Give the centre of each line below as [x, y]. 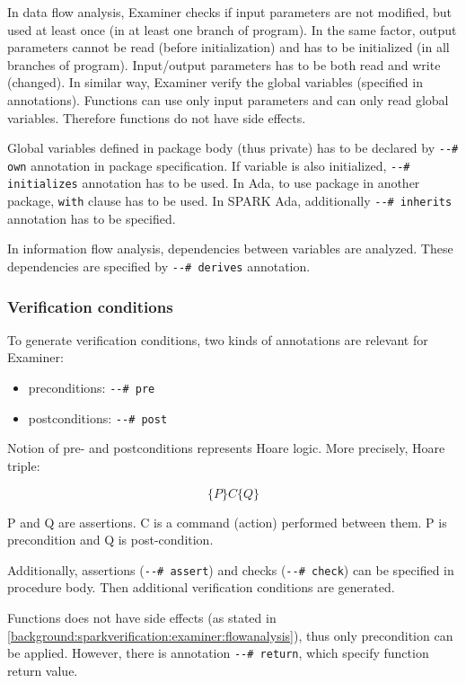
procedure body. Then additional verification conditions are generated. [201, 587]
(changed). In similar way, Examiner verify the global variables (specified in [215, 82]
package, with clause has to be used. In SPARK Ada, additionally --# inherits [230, 201]
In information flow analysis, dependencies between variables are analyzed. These [230, 248]
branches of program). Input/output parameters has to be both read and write [224, 64]
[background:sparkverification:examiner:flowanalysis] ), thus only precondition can [230, 635]
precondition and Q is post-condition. [110, 540]
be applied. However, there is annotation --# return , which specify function [218, 653]
